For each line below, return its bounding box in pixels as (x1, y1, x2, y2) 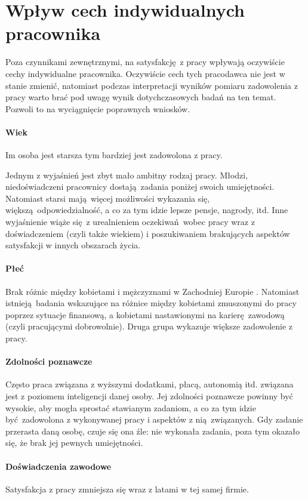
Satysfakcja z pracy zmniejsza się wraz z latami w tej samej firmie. (5, 482, 249, 495)
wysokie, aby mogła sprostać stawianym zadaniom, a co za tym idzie (5, 401, 256, 414)
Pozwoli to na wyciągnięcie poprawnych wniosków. (5, 102, 190, 115)
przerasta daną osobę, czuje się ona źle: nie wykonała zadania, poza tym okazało (5, 424, 300, 437)
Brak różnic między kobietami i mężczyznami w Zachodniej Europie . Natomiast (5, 285, 300, 297)
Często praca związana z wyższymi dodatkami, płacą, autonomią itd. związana (5, 378, 294, 390)
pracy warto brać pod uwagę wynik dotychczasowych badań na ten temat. (5, 91, 276, 103)
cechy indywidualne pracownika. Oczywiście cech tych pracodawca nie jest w (5, 67, 285, 79)
